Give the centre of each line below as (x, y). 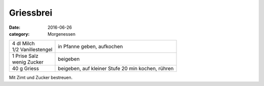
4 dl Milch (23, 43)
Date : (15, 27)
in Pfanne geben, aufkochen (90, 46)
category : (19, 34)
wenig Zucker (28, 62)
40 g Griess (25, 68)
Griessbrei (31, 13)
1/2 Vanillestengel (32, 50)
